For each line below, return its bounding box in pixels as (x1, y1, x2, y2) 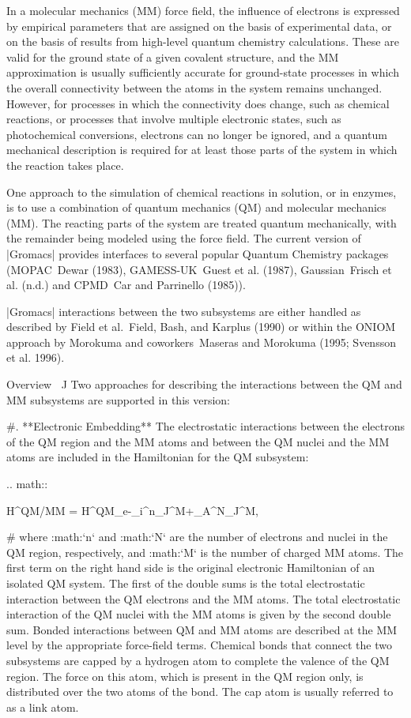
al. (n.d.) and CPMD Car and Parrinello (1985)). (6, 276, 246, 293)
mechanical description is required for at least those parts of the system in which (6, 141, 398, 158)
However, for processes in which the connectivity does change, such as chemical (6, 95, 390, 111)
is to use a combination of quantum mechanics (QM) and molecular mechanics (6, 199, 386, 216)
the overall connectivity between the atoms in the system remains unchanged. (6, 79, 383, 96)
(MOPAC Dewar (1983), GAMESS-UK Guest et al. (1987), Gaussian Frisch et (6, 261, 392, 277)
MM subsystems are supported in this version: (6, 391, 230, 408)
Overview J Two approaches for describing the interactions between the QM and (6, 376, 402, 393)
